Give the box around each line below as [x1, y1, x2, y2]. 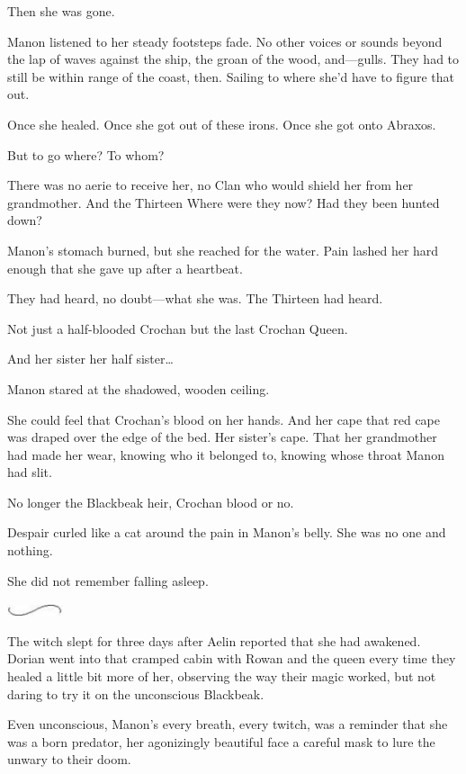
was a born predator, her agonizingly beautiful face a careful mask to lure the [7, 732, 435, 751]
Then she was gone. [7, 2, 115, 20]
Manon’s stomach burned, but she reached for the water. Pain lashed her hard [7, 240, 439, 259]
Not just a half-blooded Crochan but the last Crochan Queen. [7, 319, 348, 337]
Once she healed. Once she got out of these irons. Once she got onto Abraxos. [7, 114, 436, 133]
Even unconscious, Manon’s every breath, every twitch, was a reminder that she [7, 715, 448, 733]
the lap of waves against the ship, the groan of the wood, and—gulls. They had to [7, 49, 460, 68]
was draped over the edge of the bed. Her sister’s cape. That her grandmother [7, 427, 437, 446]
